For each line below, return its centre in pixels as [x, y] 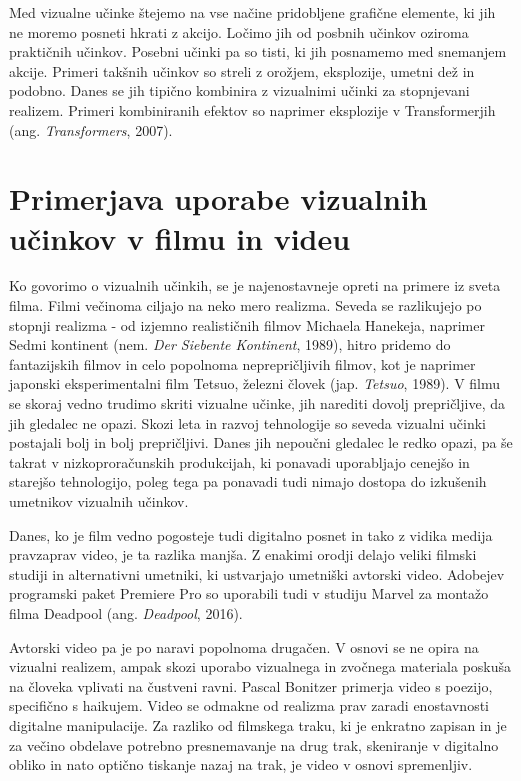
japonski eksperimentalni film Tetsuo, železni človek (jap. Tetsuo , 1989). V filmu [255, 383]
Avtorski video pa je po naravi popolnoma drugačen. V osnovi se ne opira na [244, 646]
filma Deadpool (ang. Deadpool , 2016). [126, 612]
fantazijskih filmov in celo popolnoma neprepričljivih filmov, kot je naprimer [242, 363]
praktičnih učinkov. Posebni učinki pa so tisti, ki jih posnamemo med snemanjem [258, 51]
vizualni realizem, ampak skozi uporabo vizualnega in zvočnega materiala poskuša [260, 666]
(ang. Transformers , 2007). [91, 129]
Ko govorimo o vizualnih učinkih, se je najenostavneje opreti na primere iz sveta [255, 285]
